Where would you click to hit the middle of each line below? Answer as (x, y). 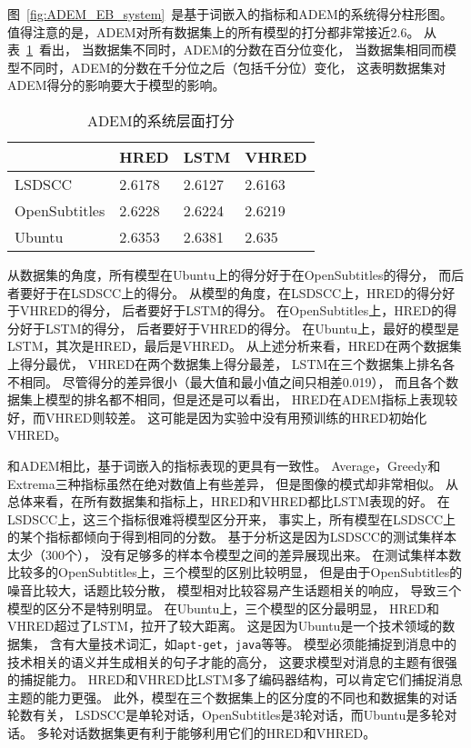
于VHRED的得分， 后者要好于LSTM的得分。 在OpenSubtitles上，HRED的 (226, 310)
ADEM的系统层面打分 (160, 120)
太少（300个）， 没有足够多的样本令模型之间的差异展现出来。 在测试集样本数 (235, 554)
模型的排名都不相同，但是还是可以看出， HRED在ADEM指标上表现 (245, 399)
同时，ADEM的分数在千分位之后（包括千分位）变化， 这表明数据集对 (239, 67)
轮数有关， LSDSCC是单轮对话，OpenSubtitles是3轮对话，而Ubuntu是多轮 (226, 715)
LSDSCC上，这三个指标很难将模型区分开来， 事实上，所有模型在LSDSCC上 (232, 519)
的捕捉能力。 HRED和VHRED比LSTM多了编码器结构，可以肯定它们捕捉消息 (235, 679)
